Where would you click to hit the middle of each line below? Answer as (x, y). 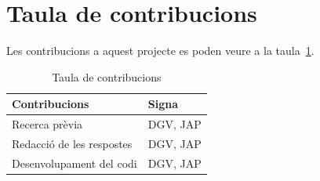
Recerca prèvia (47, 124)
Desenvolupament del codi (75, 163)
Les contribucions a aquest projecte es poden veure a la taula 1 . (160, 51)
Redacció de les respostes (72, 143)
